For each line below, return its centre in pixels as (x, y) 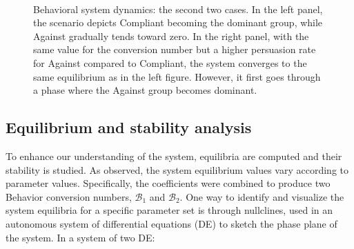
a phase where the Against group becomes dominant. (145, 90)
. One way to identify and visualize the (262, 196)
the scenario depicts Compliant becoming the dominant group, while (178, 22)
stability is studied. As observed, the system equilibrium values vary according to (177, 169)
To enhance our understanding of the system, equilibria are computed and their (174, 156)
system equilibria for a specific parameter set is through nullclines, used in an (169, 210)
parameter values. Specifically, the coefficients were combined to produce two (168, 183)
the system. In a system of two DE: (80, 237)
